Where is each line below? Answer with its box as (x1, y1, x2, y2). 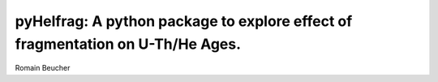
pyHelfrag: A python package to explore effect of (15, 12, 353, 30)
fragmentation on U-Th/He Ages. (15, 35, 242, 53)
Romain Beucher (15, 63, 71, 73)
